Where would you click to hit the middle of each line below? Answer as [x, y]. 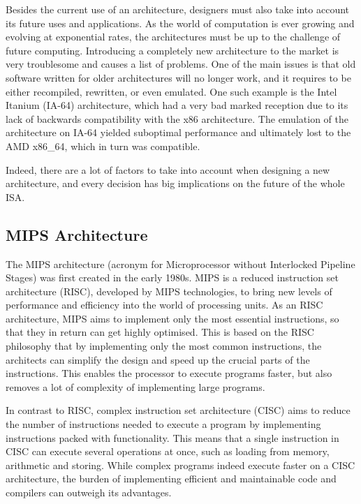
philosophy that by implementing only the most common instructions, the [164, 346]
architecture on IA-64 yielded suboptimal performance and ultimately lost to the [178, 132]
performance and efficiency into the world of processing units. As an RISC [164, 305]
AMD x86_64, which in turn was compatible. [103, 146]
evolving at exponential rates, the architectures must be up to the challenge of [173, 37]
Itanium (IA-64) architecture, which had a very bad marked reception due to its [177, 105]
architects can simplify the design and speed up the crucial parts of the [158, 359]
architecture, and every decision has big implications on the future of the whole [175, 183]
